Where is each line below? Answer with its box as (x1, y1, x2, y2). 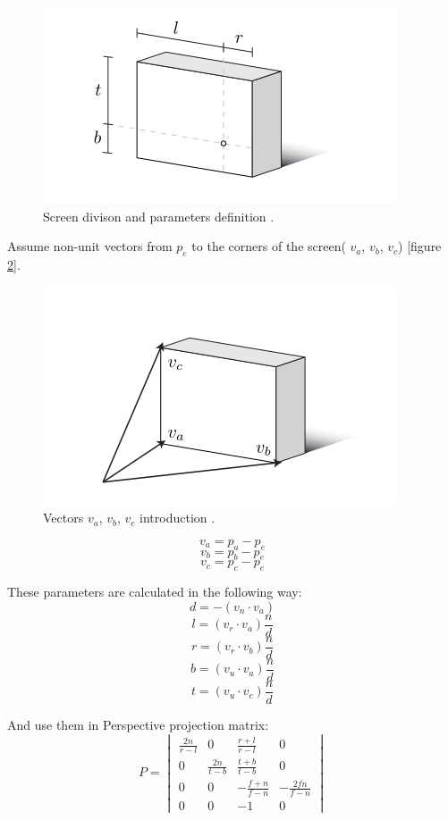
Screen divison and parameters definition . (43, 206, 275, 225)
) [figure (398, 237, 442, 255)
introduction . (139, 508, 216, 527)
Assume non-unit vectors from (7, 237, 173, 255)
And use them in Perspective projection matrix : (7, 715, 269, 733)
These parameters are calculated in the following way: (7, 582, 302, 601)
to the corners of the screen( (191, 237, 346, 255)
